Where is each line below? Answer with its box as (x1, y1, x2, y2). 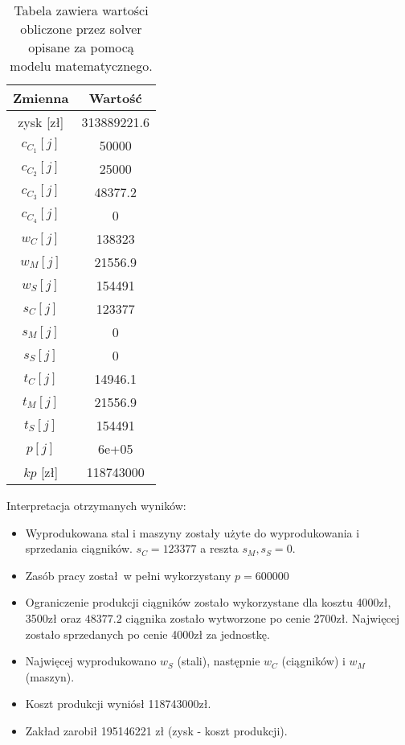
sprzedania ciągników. (25, 540, 133, 557)
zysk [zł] (18, 113, 64, 131)
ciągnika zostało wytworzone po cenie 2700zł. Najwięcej (125, 609, 400, 626)
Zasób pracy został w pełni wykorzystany (25, 566, 231, 583)
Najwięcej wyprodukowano (25, 652, 157, 669)
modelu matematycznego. (10, 56, 153, 75)
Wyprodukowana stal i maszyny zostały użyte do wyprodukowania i (25, 524, 360, 541)
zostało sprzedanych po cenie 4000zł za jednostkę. (25, 625, 270, 642)
